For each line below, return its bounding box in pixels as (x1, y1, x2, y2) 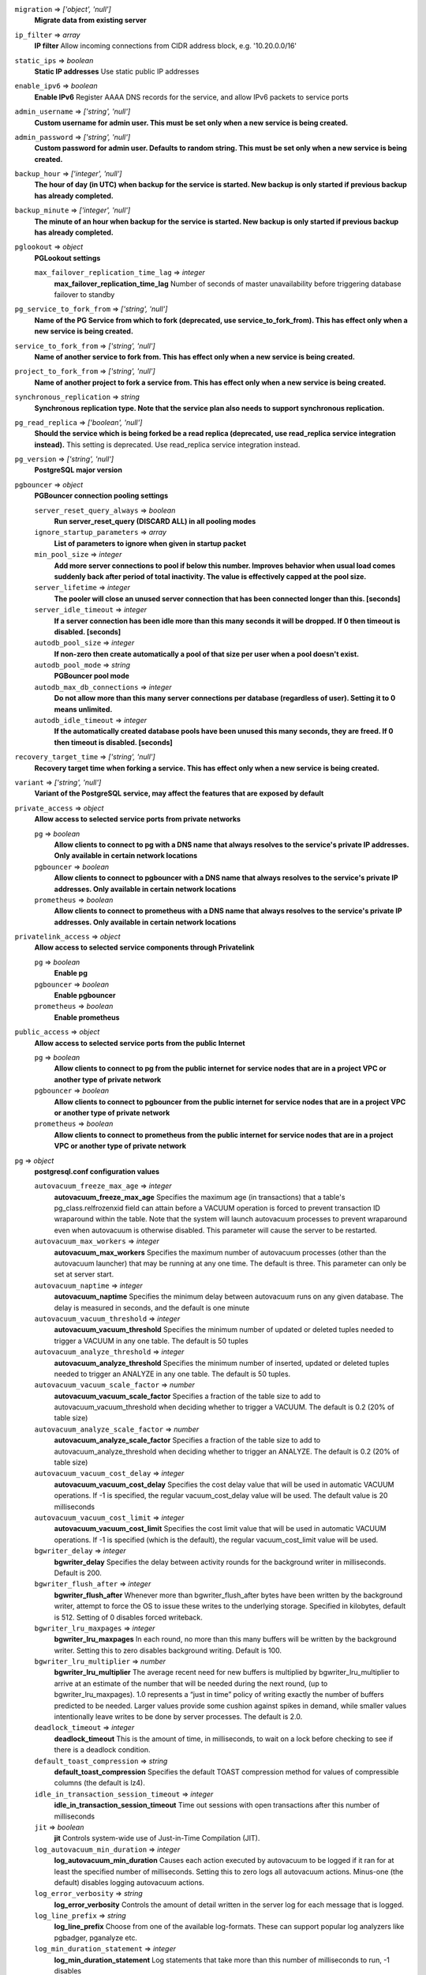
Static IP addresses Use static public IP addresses (34, 66, 200, 76)
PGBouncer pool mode (54, 671, 130, 681)
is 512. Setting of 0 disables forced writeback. (54, 1612, 203, 1622)
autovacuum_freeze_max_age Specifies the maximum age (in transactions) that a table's (54, 1192, 346, 1202)
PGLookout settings (34, 253, 101, 262)
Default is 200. (54, 1568, 103, 1578)
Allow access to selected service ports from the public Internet (34, 1038, 245, 1048)
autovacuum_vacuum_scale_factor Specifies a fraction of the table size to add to (54, 1391, 321, 1401)
